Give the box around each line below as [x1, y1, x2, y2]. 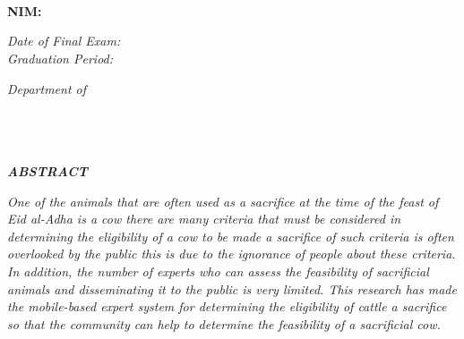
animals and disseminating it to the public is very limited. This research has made [7, 279, 457, 298]
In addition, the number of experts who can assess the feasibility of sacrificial [7, 261, 429, 280]
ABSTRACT [7, 161, 88, 180]
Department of [7, 79, 87, 97]
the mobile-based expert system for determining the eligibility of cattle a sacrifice [7, 297, 447, 316]
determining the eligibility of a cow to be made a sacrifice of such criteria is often [7, 226, 454, 245]
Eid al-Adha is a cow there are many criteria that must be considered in [7, 209, 401, 228]
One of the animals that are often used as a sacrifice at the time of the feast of [7, 191, 439, 210]
